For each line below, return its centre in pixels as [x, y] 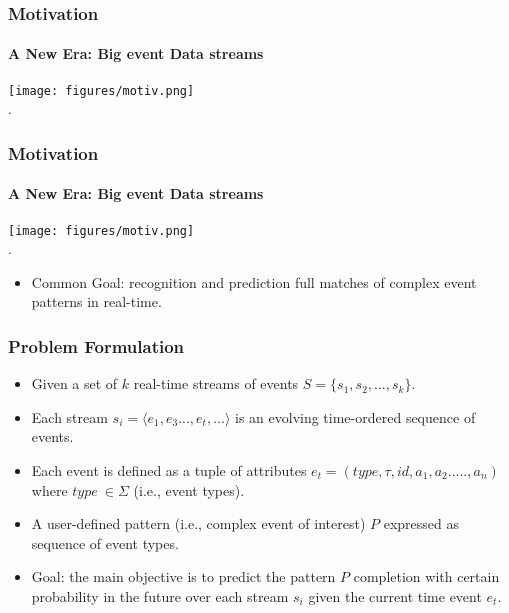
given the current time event [395, 595]
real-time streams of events [216, 383]
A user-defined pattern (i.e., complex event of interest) [198, 523]
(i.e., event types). [189, 489]
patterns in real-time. [96, 301]
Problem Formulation [96, 345]
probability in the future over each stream [160, 595]
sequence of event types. [105, 542]
